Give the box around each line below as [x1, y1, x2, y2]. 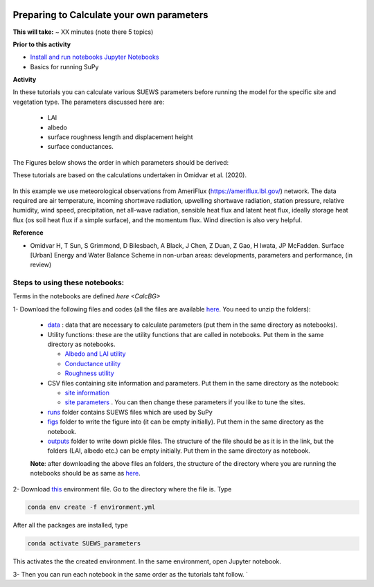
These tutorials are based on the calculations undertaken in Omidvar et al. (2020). [12, 171, 247, 179]
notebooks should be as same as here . [30, 469, 141, 478]
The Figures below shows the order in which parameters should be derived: [12, 158, 229, 166]
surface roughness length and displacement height [47, 133, 193, 141]
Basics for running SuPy [30, 62, 99, 71]
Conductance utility [64, 359, 121, 368]
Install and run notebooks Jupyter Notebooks [30, 53, 159, 62]
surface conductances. [47, 143, 114, 151]
